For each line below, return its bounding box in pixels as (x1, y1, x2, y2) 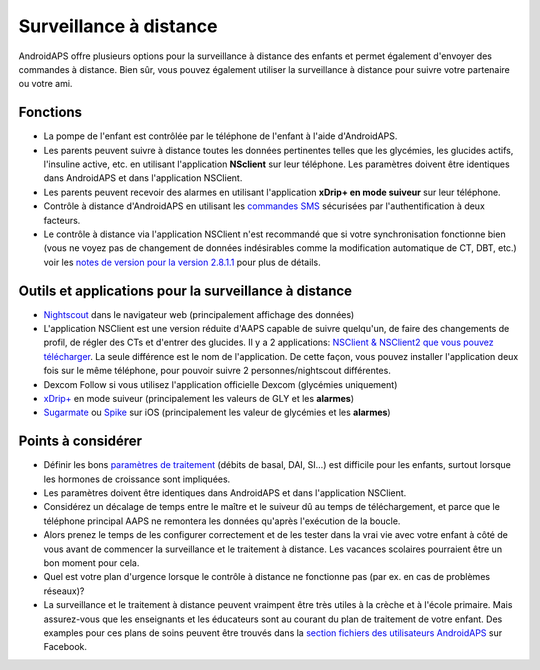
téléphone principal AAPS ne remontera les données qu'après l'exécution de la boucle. (43, 515, 401, 527)
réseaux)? (43, 585, 85, 597)
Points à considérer (18, 433, 143, 450)
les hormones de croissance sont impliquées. (43, 473, 231, 485)
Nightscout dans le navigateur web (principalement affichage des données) (43, 308, 355, 320)
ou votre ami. (18, 78, 73, 90)
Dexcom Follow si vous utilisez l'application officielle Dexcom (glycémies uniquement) (43, 378, 398, 390)
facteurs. (43, 214, 81, 226)
